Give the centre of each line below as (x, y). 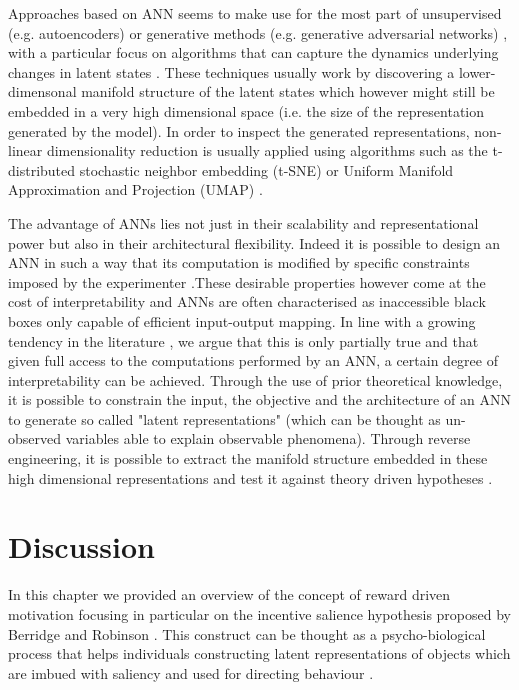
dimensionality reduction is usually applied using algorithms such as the (267, 150)
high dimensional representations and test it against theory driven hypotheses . (250, 477)
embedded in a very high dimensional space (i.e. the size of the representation (246, 110)
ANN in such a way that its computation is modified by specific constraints (239, 262)
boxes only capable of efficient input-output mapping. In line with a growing (242, 320)
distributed (42, 169)
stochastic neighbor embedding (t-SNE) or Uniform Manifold (266, 169)
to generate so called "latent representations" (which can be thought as (224, 418)
